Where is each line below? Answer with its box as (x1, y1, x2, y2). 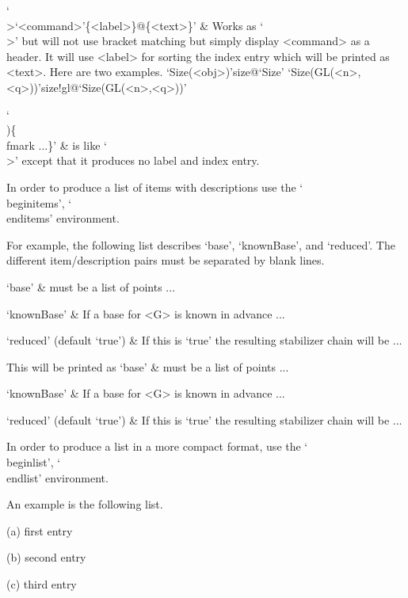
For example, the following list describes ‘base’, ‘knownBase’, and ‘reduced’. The (6, 236, 395, 253)
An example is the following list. (6, 496, 163, 512)
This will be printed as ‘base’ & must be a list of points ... (6, 358, 289, 375)
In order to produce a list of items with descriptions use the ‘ (6, 178, 303, 195)
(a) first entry (6, 522, 73, 539)
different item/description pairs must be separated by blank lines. (6, 252, 325, 269)
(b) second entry (6, 549, 86, 566)
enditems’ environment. (6, 210, 120, 227)
